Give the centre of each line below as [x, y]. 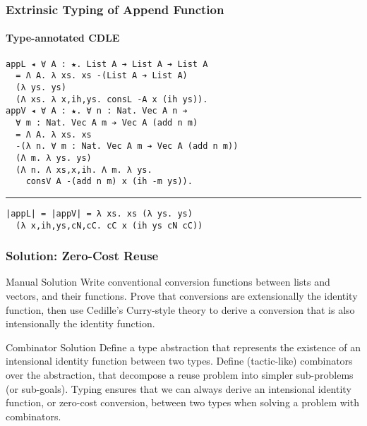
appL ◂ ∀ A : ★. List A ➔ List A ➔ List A [107, 64]
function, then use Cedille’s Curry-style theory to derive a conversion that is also [180, 309]
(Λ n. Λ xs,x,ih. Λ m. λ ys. [84, 170]
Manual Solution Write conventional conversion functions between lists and [168, 282]
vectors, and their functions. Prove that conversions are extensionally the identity [182, 295]
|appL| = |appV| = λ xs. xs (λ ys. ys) [99, 213]
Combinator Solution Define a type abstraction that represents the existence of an [183, 347]
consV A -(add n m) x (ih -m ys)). [109, 182]
